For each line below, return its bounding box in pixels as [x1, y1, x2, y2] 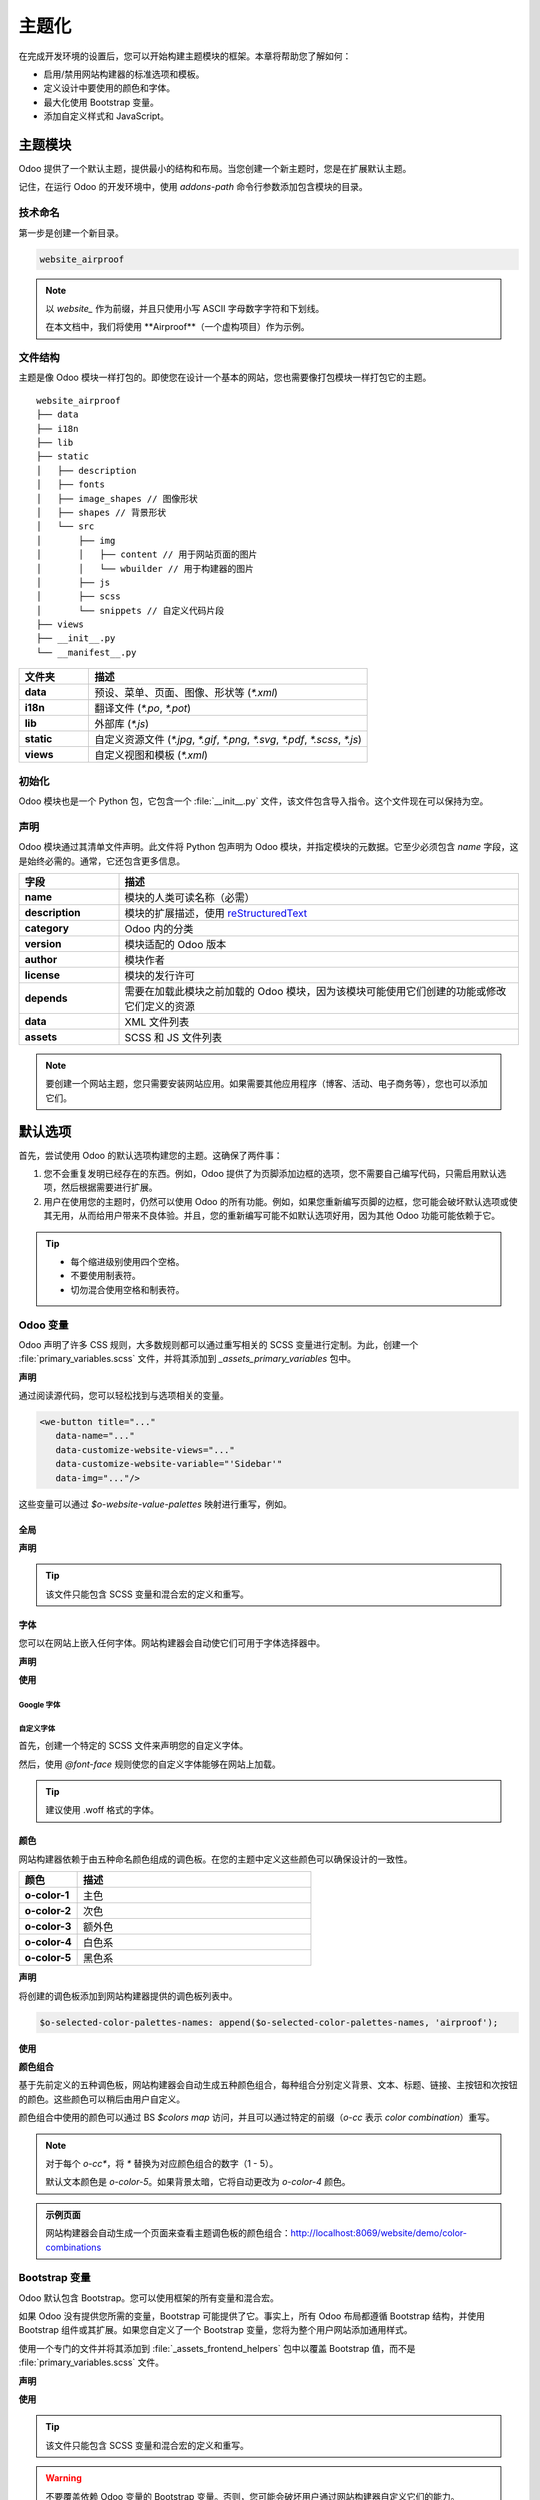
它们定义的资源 [124, 999, 195, 1013]
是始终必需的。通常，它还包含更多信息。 [18, 855, 185, 867]
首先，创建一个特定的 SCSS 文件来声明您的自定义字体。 [18, 1740, 249, 1752]
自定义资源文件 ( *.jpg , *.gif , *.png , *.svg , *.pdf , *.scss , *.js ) [94, 733, 362, 747]
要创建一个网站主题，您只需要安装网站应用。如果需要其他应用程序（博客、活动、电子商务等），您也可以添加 [45, 1078, 488, 1090]
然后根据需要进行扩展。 [60, 1181, 158, 1194]
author [24, 952, 58, 966]
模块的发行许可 [124, 968, 195, 982]
